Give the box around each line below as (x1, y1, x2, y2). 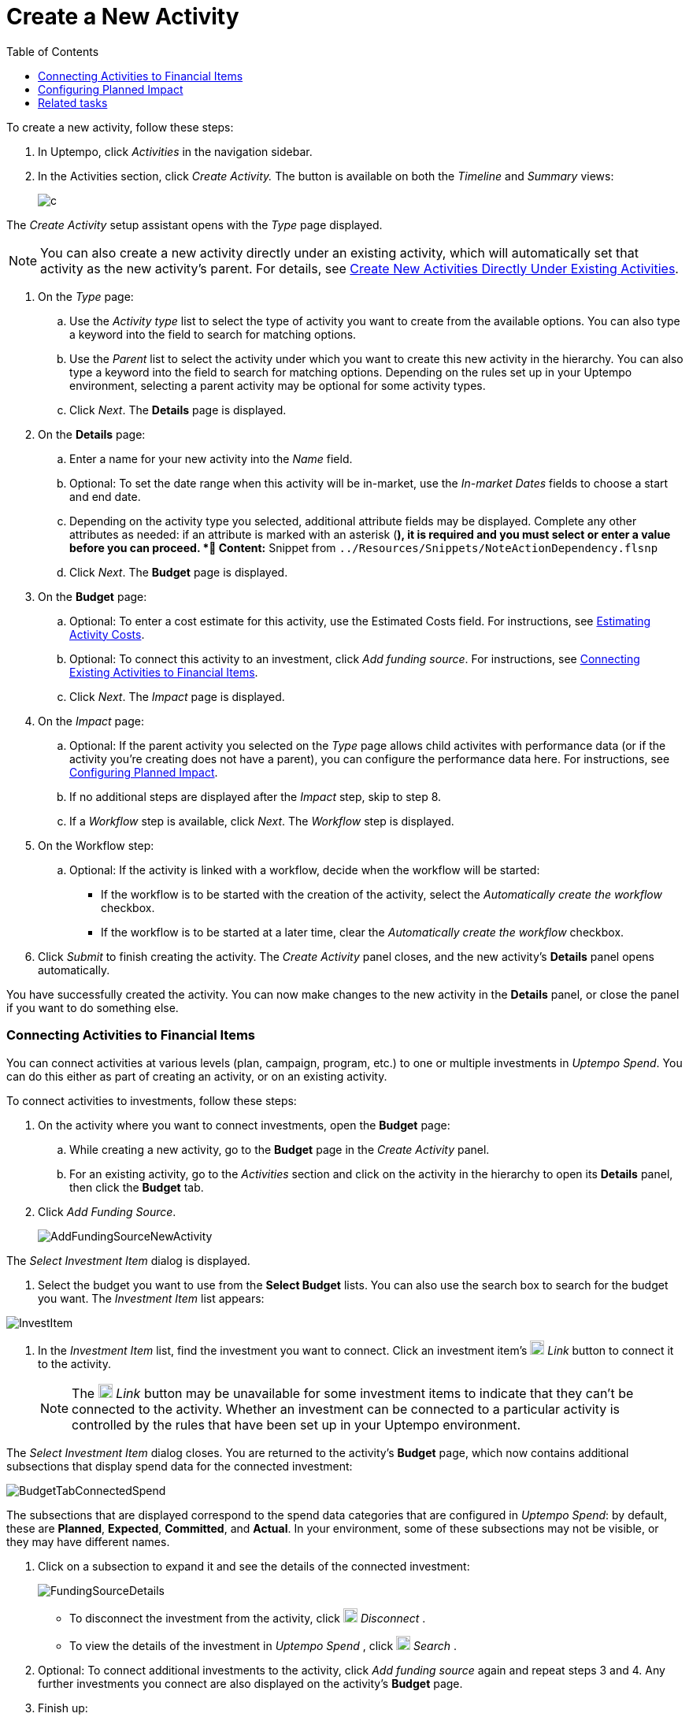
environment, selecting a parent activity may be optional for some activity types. (69, 378, 486, 392)
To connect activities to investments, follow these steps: (6, 1093, 297, 1107)
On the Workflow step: (38, 838, 154, 852)
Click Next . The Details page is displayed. (69, 402, 287, 417)
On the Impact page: (38, 714, 144, 728)
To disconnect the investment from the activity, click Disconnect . (69, 1611, 426, 1625)
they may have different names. (6, 1534, 170, 1548)
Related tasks (38, 95, 108, 109)
